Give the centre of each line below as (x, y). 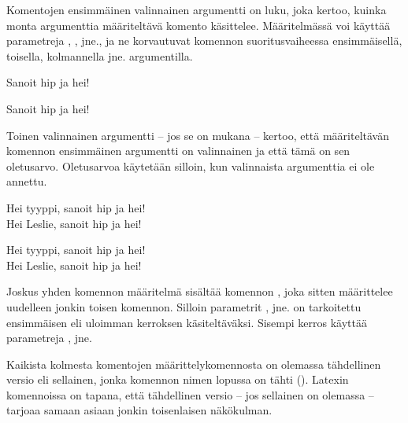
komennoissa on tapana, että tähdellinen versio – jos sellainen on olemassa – (190, 394)
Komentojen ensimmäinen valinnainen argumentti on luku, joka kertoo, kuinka (197, 9)
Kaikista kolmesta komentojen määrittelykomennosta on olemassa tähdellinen (194, 364)
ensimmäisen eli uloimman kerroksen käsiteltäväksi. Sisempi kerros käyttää (187, 322)
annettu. (27, 181)
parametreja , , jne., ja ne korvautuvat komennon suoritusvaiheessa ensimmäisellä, (204, 40)
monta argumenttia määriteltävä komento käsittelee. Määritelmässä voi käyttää (198, 25)
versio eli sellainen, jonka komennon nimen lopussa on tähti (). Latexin (178, 379)
